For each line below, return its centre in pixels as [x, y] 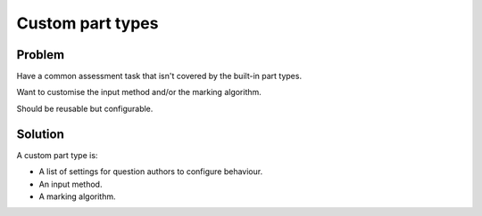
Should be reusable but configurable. [85, 108]
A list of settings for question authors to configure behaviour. [151, 172]
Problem [41, 55]
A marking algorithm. [77, 196]
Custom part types [87, 23]
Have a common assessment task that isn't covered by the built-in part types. [159, 76]
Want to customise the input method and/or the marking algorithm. [139, 92]
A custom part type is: [57, 155]
